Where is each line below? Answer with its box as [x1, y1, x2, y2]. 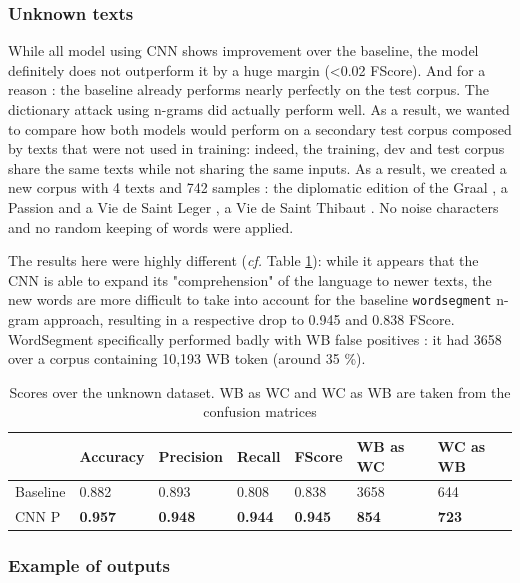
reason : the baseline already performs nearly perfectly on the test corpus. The [8, 79, 489, 100]
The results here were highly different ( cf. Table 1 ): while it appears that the [8, 250, 479, 271]
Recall [237, 445, 281, 466]
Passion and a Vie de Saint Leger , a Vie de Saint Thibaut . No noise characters [8, 196, 499, 217]
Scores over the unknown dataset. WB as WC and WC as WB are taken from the [9, 381, 511, 402]
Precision [158, 445, 223, 466]
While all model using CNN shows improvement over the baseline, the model [8, 40, 479, 61]
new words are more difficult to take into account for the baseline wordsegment [8, 289, 492, 310]
